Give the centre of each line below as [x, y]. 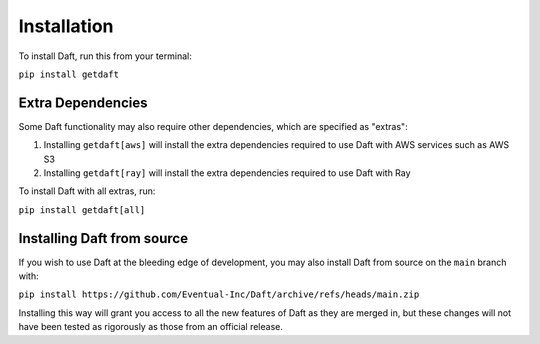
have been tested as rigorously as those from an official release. [151, 327]
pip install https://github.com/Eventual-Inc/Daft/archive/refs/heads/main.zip [219, 294]
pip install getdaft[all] [82, 209]
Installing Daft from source [103, 238]
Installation [66, 26]
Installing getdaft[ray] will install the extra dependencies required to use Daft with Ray [227, 173]
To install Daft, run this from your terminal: [105, 56]
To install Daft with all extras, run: [87, 191]
